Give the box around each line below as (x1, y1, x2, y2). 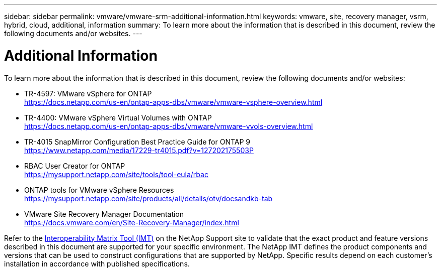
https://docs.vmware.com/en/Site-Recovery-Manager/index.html (24, 218, 239, 227)
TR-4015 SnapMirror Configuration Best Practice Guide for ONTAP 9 (24, 137, 251, 146)
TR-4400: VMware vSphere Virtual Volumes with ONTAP (24, 113, 212, 122)
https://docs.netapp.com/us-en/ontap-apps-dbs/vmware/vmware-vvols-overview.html (24, 121, 313, 130)
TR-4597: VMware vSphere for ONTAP (24, 89, 152, 98)
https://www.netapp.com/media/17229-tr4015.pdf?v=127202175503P (24, 146, 254, 155)
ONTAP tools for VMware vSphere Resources (24, 185, 174, 194)
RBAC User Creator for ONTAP (24, 161, 125, 170)
